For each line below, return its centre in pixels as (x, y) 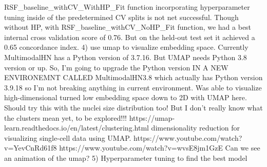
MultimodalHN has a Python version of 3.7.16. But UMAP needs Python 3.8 (126, 57)
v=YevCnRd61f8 (31, 148)
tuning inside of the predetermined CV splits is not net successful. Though (121, 17)
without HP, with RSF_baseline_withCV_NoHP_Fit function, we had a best (128, 27)
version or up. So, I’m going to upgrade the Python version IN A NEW (116, 67)
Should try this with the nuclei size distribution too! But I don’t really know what (133, 107)
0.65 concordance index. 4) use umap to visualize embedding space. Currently (126, 47)
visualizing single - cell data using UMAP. (68, 137)
